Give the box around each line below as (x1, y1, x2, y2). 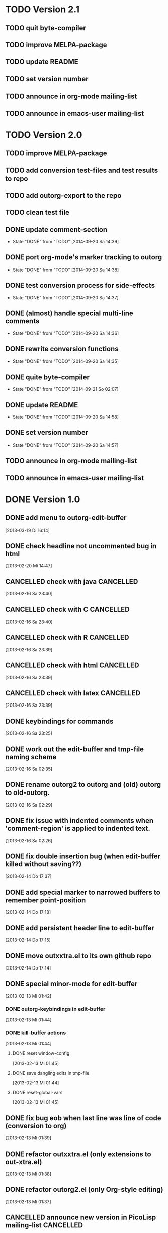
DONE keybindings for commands (5, 717, 114, 725)
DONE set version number (5, 428, 89, 437)
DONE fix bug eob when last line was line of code (5, 1114, 162, 1122)
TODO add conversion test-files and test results (5, 166, 158, 174)
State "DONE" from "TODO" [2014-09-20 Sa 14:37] (12, 294, 119, 300)
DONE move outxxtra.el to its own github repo (5, 951, 152, 960)
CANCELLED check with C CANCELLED (5, 605, 130, 614)
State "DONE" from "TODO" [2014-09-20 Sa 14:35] (12, 358, 119, 364)
